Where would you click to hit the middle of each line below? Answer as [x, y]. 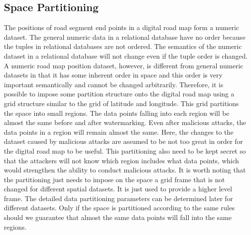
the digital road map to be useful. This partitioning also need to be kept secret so [125, 150]
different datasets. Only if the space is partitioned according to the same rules [119, 208]
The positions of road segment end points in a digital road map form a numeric [122, 27]
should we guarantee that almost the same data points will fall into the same [118, 217]
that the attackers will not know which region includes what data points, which [122, 160]
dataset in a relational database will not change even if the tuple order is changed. [126, 55]
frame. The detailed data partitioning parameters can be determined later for [118, 198]
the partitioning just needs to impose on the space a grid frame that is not [114, 179]
